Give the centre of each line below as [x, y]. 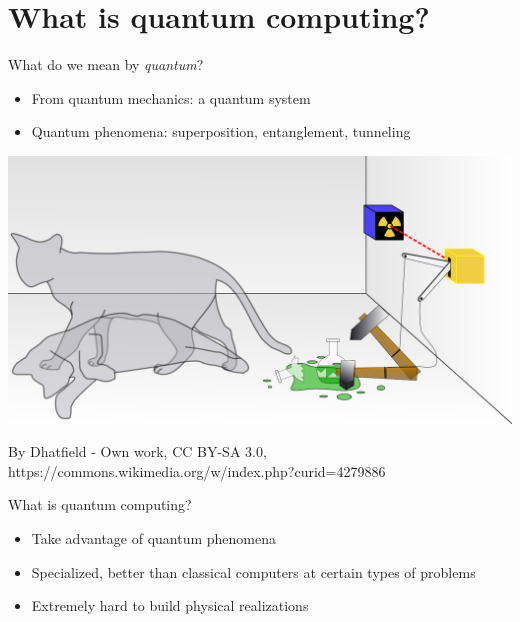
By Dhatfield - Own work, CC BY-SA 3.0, [137, 451]
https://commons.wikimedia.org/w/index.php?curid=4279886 [197, 470]
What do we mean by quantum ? [106, 64]
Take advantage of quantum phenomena [154, 538]
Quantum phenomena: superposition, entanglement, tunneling [221, 131]
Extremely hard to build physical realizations [170, 605]
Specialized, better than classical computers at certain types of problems [253, 571]
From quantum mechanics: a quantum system [171, 97]
